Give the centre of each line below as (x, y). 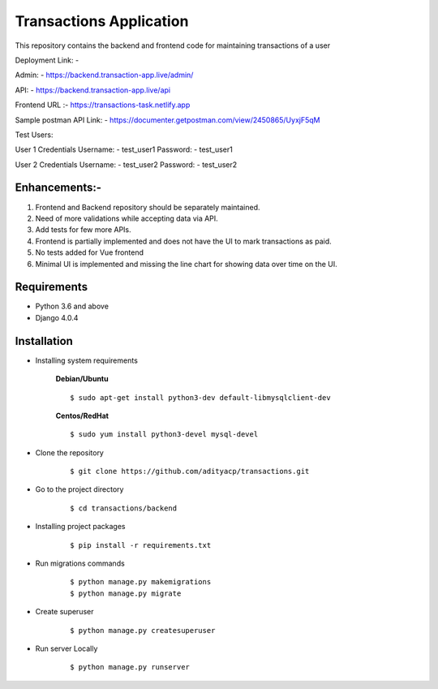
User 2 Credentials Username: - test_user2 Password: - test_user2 (126, 164)
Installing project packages (80, 527)
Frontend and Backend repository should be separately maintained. (148, 207)
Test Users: (34, 135)
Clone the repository (70, 452)
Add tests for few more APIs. (83, 230)
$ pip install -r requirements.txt (141, 545)
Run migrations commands (80, 563)
